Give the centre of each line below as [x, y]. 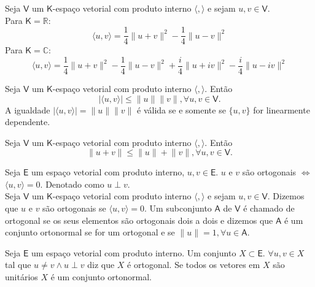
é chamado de [269, 208]
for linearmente [282, 109]
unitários [21, 277]
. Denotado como [72, 184]
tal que [18, 265]
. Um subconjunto [178, 208]
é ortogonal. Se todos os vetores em [194, 265]
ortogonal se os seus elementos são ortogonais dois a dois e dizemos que [139, 220]
